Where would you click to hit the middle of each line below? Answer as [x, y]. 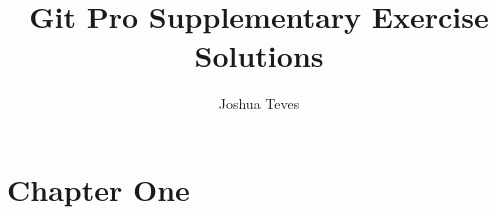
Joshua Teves [259, 103]
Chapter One [98, 188]
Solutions [259, 55]
